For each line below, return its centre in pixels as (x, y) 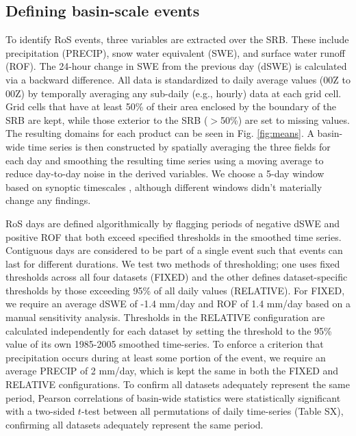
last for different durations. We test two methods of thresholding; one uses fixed (173, 263)
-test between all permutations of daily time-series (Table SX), (212, 411)
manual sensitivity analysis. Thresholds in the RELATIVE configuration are (165, 317)
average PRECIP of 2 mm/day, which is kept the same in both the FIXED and (172, 371)
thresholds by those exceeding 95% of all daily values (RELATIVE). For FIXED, (175, 290)
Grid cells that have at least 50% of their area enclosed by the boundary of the (171, 106)
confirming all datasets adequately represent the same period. (135, 424)
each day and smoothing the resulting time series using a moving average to (165, 160)
